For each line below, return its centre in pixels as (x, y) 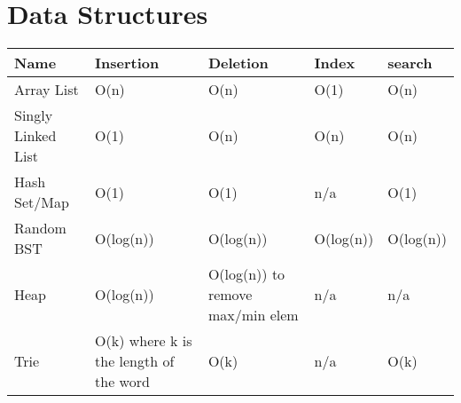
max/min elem (253, 315)
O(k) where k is (144, 341)
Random (40, 228)
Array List (47, 90)
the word (122, 382)
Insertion (127, 63)
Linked (35, 136)
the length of (135, 361)
